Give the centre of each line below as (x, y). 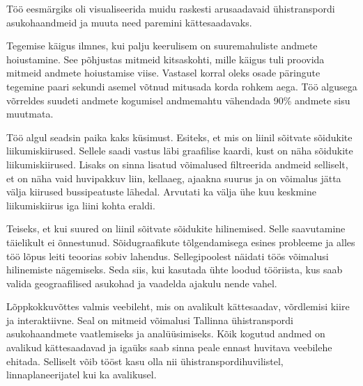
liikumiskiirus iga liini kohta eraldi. (81, 205)
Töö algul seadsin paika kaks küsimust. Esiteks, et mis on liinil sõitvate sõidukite (179, 137)
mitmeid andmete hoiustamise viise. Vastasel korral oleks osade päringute (163, 73)
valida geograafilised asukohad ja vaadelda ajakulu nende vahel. (142, 283)
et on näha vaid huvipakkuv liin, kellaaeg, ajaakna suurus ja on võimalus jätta (174, 178)
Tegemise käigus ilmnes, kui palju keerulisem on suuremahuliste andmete (162, 46)
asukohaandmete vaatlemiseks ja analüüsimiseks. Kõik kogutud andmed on (166, 333)
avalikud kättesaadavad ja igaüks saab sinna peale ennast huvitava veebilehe (169, 347)
